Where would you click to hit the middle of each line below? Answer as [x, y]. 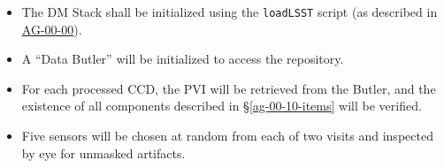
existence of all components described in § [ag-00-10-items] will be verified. [222, 106]
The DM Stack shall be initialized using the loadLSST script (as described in [230, 11]
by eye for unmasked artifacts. [103, 153]
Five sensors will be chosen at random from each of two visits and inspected [227, 136]
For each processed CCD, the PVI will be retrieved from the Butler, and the [229, 88]
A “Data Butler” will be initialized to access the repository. [183, 59]
